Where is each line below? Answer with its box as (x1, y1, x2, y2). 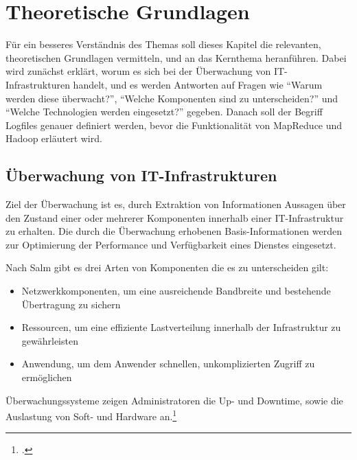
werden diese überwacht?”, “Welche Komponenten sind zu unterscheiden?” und (5, 91, 338, 105)
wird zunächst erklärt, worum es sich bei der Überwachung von (5, 64, 271, 78)
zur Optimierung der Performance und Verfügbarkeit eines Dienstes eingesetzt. (5, 237, 336, 251)
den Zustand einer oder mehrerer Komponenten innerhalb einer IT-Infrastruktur (5, 210, 344, 225)
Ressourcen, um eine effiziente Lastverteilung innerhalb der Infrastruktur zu (21, 320, 341, 334)
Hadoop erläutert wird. (5, 131, 102, 146)
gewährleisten (21, 333, 78, 347)
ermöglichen (21, 370, 72, 384)
